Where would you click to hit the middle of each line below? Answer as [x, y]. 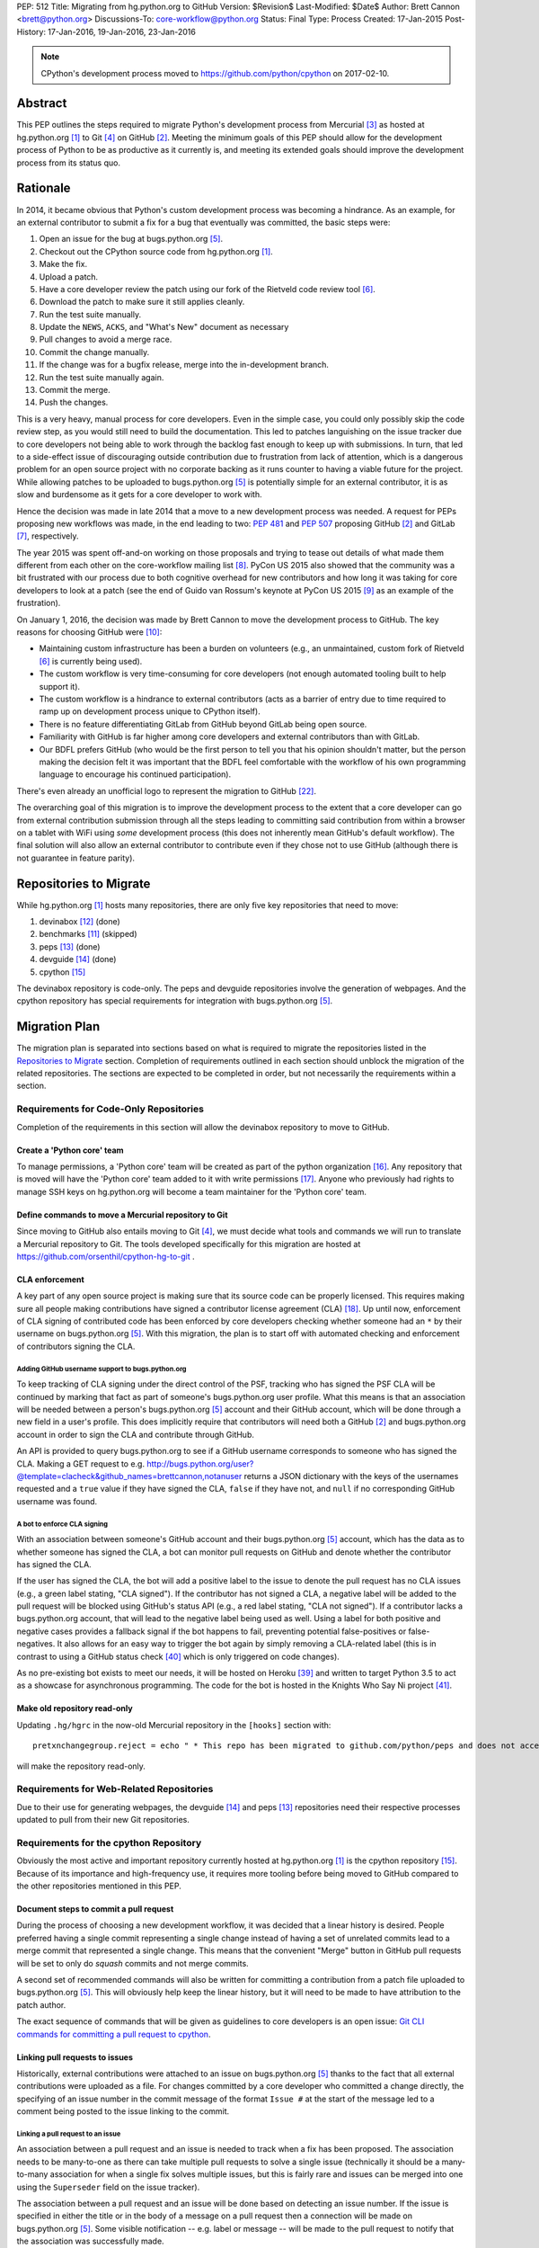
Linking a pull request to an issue [69, 2134]
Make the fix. [63, 264]
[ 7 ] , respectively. [48, 536]
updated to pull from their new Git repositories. [103, 1820]
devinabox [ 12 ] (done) [80, 921]
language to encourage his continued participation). [135, 774]
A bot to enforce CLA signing [62, 1524]
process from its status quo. [69, 163]
